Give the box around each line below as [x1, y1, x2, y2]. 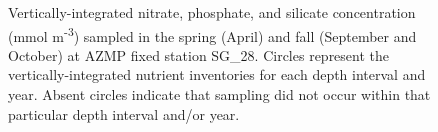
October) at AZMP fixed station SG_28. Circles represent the [8, 44, 390, 65]
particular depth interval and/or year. [8, 103, 240, 124]
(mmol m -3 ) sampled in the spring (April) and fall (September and [8, 22, 417, 46]
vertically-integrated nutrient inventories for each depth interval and [8, 64, 426, 85]
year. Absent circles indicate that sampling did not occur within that [8, 84, 431, 105]
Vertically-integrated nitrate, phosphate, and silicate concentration [8, 2, 416, 22]
